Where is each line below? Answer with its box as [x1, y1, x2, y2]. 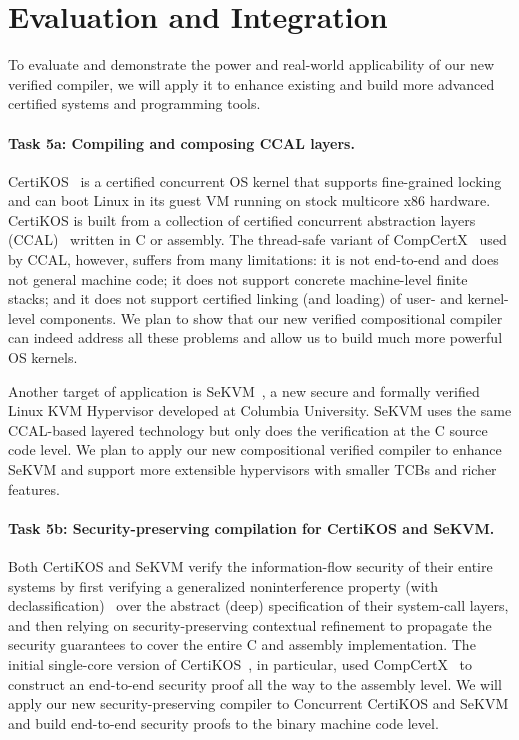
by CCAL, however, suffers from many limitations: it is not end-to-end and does [8, 249, 499, 270]
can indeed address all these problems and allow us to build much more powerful [8, 327, 503, 348]
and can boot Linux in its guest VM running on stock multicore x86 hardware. [8, 190, 491, 211]
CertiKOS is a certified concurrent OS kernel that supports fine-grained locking [8, 170, 502, 191]
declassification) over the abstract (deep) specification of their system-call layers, [8, 595, 509, 616]
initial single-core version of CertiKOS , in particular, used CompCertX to [8, 653, 473, 674]
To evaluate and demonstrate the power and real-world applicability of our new [8, 54, 495, 75]
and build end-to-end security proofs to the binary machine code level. [8, 712, 439, 733]
